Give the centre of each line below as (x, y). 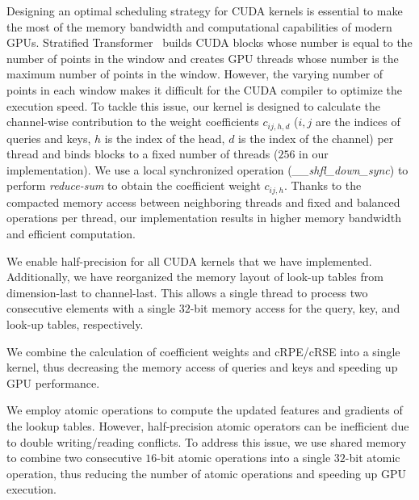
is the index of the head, (165, 138)
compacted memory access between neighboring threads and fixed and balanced (203, 202)
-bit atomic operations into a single (244, 458)
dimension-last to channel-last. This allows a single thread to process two (187, 292)
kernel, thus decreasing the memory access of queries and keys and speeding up (202, 367)
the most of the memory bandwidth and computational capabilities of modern (199, 26)
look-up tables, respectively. (75, 324)
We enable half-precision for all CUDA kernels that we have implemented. (189, 261)
